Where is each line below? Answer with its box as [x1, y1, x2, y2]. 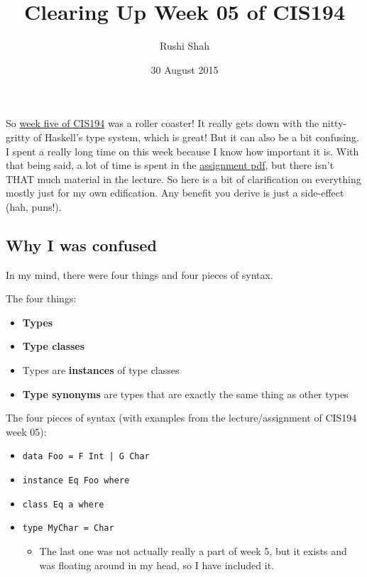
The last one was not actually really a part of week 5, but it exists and [39, 544, 347, 559]
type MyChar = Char [22, 523, 114, 534]
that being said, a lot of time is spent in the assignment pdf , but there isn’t [6, 158, 334, 172]
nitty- [322, 116, 347, 131]
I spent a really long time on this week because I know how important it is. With [6, 143, 359, 158]
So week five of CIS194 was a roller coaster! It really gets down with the [6, 116, 319, 131]
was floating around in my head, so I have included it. [39, 557, 274, 572]
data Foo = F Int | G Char [22, 451, 150, 462]
